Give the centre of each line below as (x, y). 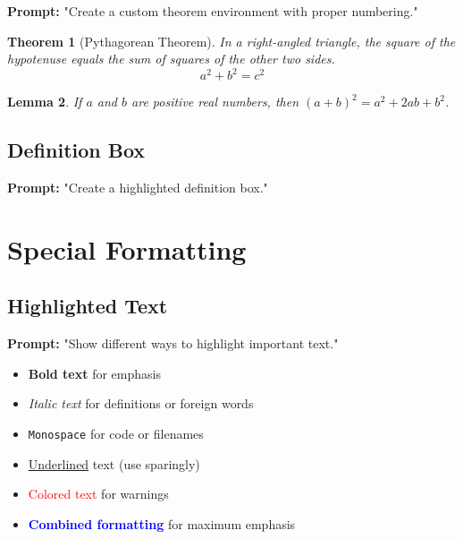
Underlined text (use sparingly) (114, 463)
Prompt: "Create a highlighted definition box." (138, 188)
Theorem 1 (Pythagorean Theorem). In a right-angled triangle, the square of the (231, 41)
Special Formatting (127, 248)
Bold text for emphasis (94, 373)
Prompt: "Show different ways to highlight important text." (173, 343)
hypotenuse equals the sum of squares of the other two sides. (171, 59)
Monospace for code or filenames (116, 434)
